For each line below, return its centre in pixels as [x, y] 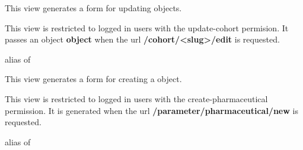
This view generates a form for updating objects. [93, 8]
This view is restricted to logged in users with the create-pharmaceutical [136, 98]
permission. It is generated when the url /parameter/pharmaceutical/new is [151, 110]
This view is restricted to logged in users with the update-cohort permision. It [147, 27]
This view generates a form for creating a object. [93, 79]
